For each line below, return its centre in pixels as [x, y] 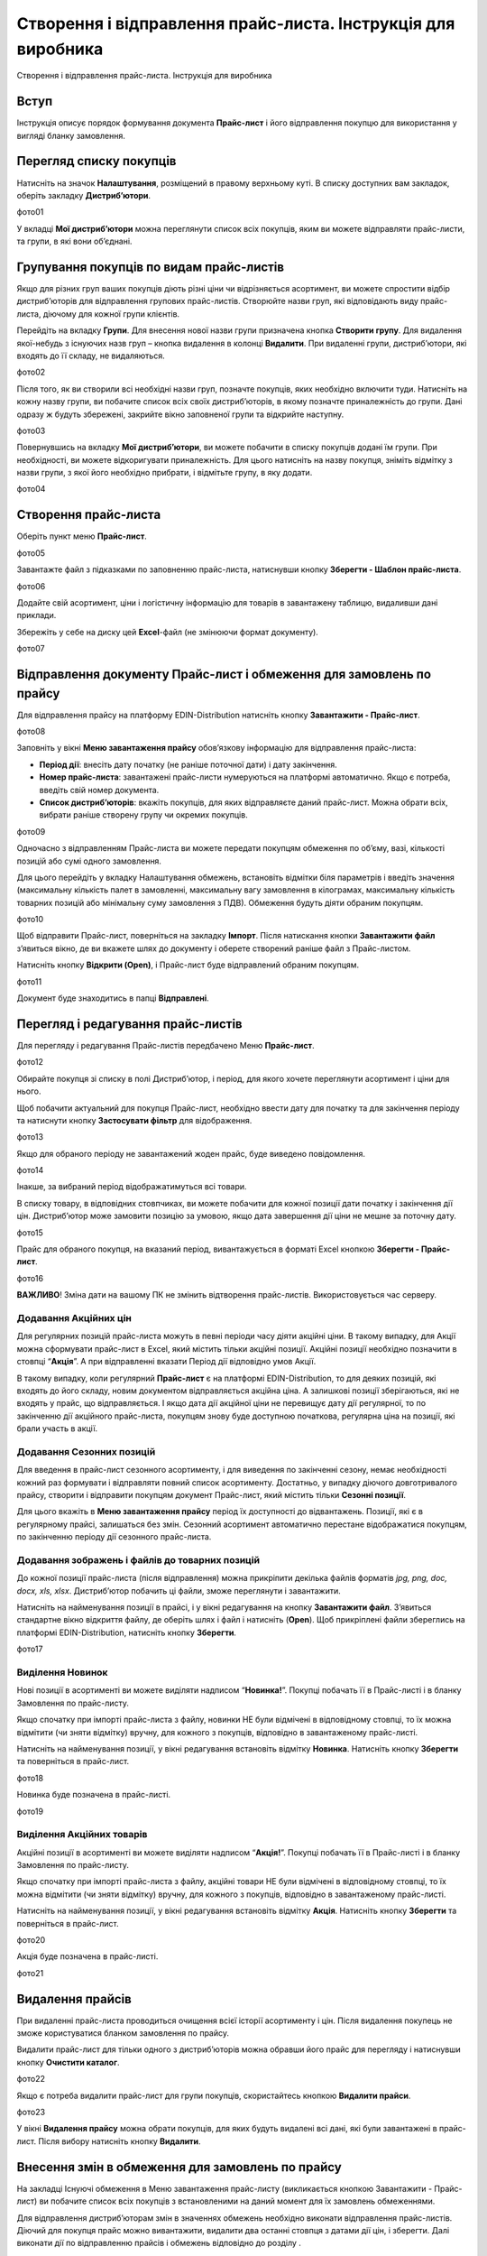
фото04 [31, 489]
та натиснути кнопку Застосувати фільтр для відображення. [134, 1120]
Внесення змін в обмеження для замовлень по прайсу [179, 2167]
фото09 [31, 831]
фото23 [31, 2113]
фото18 [30, 1778]
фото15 [30, 1233]
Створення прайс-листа [89, 515]
